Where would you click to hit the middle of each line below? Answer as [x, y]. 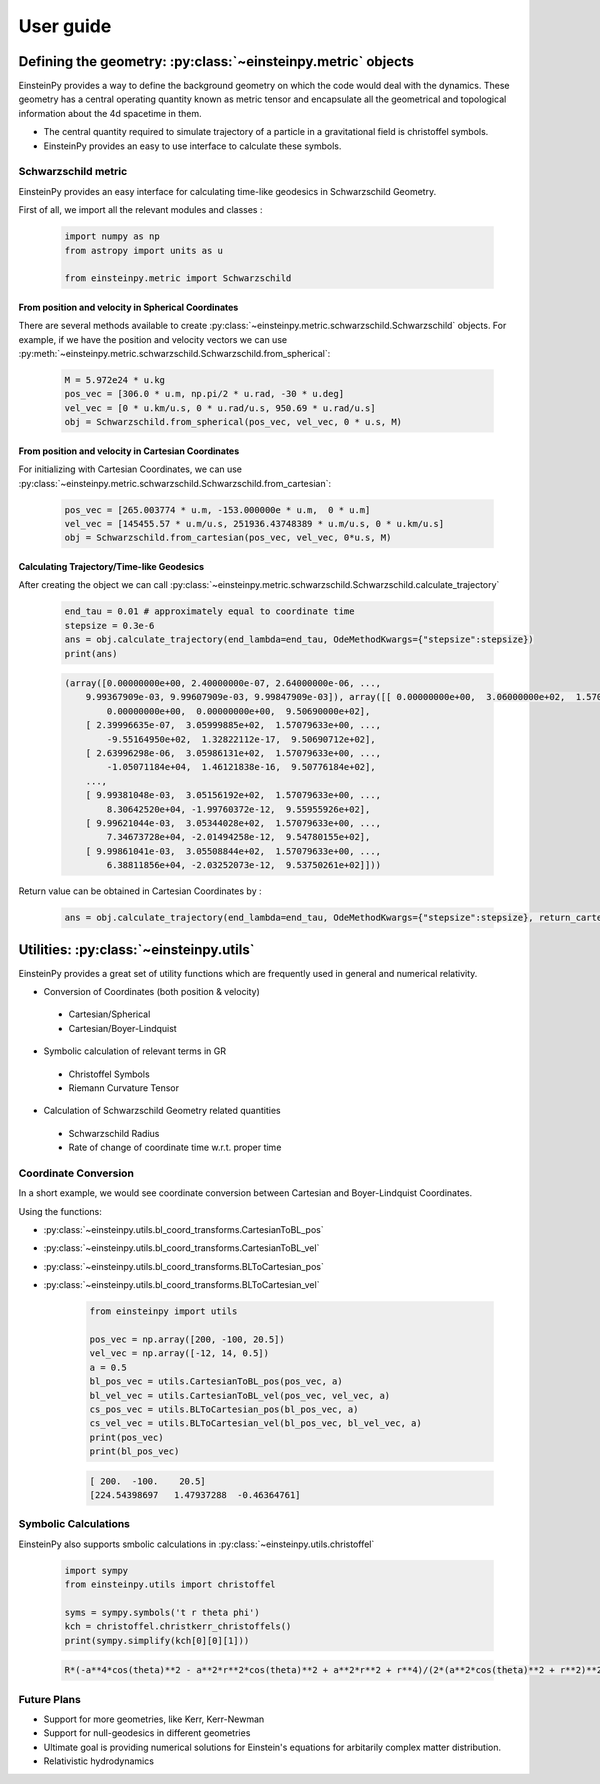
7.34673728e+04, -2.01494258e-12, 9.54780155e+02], [238, 837]
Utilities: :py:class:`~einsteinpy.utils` [136, 949]
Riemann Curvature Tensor [124, 1087]
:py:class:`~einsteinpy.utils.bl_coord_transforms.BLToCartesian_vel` [181, 1285]
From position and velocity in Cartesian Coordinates [129, 451]
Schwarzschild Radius [114, 1133]
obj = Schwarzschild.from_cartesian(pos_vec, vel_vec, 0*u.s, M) [228, 538]
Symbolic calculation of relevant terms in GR [135, 1051]
